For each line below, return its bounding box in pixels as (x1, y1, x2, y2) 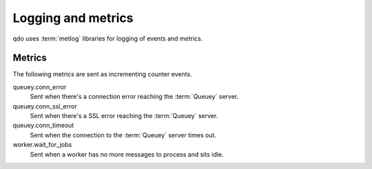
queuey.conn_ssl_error (12, 102, 77, 110)
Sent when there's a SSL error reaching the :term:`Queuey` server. (30, 112, 218, 120)
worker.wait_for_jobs (12, 141, 72, 149)
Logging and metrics (12, 10, 134, 25)
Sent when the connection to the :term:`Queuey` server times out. (30, 131, 216, 139)
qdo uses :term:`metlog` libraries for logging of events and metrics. (12, 34, 203, 43)
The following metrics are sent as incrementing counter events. (12, 70, 192, 78)
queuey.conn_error (12, 82, 67, 91)
